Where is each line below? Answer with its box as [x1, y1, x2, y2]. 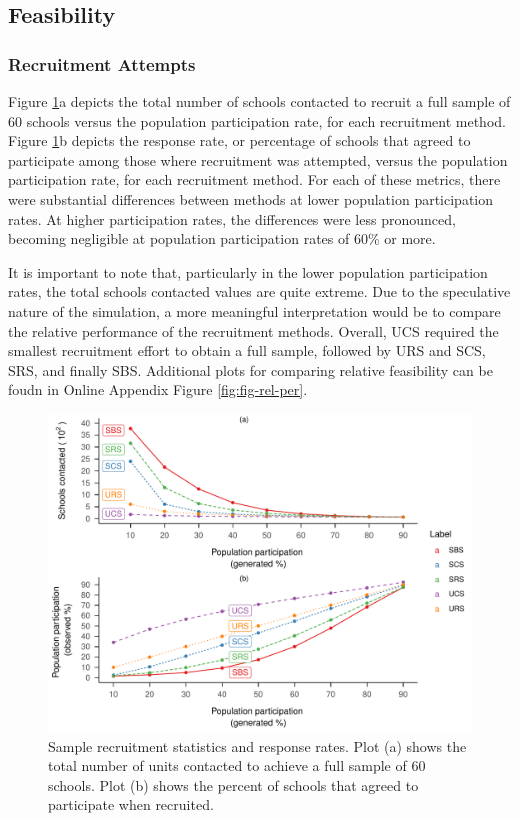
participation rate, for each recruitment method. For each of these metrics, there [8, 169, 501, 190]
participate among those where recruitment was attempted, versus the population [8, 149, 508, 170]
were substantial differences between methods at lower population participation [8, 188, 494, 209]
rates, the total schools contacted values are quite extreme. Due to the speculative [8, 281, 511, 302]
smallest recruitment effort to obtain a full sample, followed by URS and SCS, [8, 340, 486, 361]
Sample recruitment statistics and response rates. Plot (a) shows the [48, 735, 467, 756]
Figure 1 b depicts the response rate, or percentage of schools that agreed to [8, 130, 471, 151]
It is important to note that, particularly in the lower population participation [8, 261, 488, 282]
